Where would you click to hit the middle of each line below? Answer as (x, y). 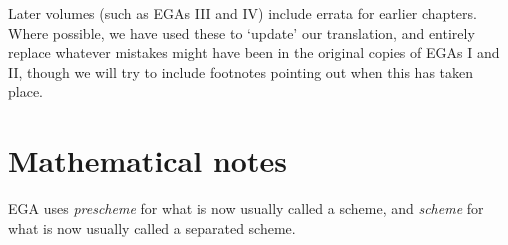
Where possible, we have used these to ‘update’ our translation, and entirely (241, 32)
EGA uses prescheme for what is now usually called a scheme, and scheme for (246, 208)
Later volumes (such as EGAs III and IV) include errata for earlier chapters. (242, 13)
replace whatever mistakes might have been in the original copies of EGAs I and (254, 52)
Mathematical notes (147, 160)
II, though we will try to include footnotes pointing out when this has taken (241, 71)
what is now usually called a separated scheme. (152, 227)
